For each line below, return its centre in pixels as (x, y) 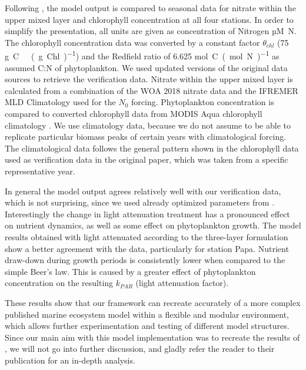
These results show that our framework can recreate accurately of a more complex (153, 302)
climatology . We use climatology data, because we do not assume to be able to (148, 125)
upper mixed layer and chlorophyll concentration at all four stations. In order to (149, 19)
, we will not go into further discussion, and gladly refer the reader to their (140, 349)
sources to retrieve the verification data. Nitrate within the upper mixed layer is (149, 79)
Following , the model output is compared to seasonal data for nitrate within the (150, 8)
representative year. (40, 171)
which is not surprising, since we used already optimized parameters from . (140, 202)
